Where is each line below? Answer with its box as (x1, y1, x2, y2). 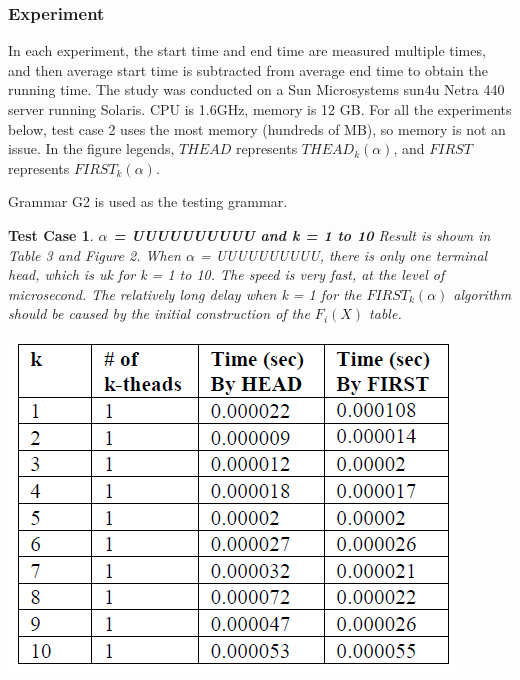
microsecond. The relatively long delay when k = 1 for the (8, 283, 362, 304)
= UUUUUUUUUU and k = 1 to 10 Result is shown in (113, 224, 491, 245)
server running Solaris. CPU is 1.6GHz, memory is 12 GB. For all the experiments (8, 99, 512, 119)
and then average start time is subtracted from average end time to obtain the (8, 59, 488, 80)
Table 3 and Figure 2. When (8, 244, 181, 265)
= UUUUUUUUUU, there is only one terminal (199, 244, 488, 265)
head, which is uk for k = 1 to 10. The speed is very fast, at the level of (8, 264, 445, 285)
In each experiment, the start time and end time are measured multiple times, (8, 40, 486, 61)
